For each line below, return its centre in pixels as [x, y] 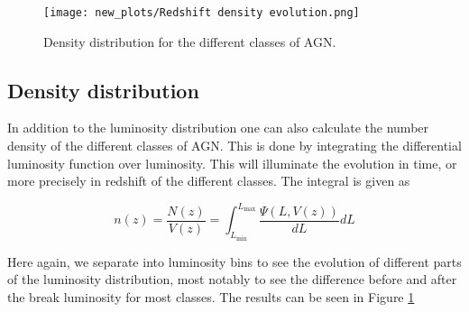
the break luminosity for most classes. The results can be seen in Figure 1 [211, 296]
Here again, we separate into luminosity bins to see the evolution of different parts [234, 261]
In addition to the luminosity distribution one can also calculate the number [218, 128]
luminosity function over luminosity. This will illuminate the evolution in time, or [232, 163]
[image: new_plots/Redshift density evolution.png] [202, 13]
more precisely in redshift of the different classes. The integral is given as [209, 181]
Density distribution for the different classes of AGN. [190, 41]
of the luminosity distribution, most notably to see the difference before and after [232, 279]
